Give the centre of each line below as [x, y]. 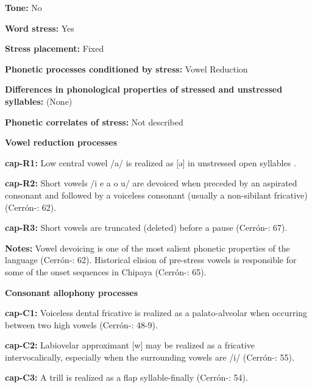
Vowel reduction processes [61, 142]
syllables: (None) [39, 101]
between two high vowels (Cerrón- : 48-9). [81, 324]
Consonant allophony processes [72, 292]
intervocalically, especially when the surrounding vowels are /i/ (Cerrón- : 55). [150, 357]
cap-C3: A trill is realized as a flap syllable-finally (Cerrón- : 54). [126, 377]
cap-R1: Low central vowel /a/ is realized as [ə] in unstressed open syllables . [151, 162]
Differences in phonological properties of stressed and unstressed [144, 89]
